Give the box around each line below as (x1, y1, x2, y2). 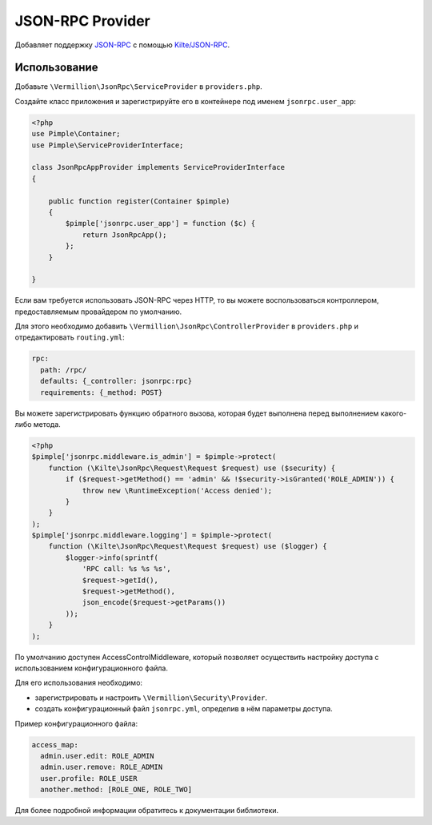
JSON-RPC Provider (14, 12, 151, 30)
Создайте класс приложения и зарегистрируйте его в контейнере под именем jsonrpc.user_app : (14, 96, 356, 106)
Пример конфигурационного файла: (14, 718, 138, 728)
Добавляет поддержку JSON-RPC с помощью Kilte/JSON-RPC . (14, 40, 230, 50)
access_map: (31, 740, 79, 749)
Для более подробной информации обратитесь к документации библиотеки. (14, 806, 279, 815)
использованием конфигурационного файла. (14, 663, 168, 673)
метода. (33, 419, 62, 429)
